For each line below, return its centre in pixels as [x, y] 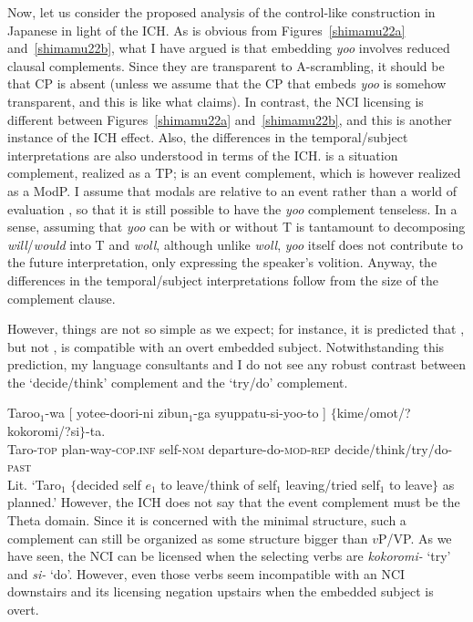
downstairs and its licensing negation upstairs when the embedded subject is [221, 591]
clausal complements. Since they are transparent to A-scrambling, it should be [226, 65]
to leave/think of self [219, 484]
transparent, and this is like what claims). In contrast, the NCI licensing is [216, 101]
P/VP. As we [415, 538]
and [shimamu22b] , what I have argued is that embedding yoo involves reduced [229, 48]
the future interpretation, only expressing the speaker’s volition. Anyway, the [222, 262]
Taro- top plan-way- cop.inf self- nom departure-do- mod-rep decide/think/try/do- [230, 448]
